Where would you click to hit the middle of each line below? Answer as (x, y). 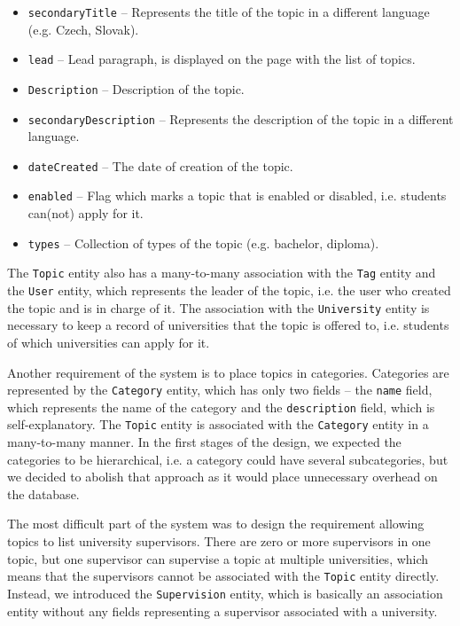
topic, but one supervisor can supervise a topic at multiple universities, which (218, 558)
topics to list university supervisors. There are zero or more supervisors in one (219, 541)
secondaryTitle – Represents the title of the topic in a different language (229, 12)
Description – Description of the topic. (136, 88)
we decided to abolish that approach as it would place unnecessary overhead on (222, 477)
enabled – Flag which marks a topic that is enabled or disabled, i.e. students (237, 196)
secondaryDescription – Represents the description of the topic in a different (241, 118)
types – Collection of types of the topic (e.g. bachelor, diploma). (203, 243)
